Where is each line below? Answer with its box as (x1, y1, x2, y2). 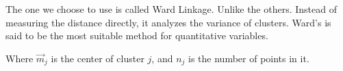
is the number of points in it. (188, 51, 309, 65)
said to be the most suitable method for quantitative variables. (5, 28, 268, 43)
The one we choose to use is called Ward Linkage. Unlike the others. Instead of (5, 2, 337, 16)
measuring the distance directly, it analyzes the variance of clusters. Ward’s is (5, 15, 331, 29)
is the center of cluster (51, 51, 144, 65)
